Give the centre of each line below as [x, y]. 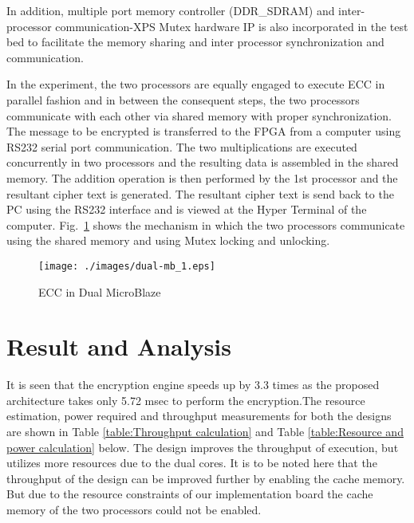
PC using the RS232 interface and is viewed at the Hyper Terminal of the [187, 209]
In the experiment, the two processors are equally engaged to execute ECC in [196, 84]
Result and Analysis [119, 346]
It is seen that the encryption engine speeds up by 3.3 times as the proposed [193, 385]
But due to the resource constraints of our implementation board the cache [190, 494]
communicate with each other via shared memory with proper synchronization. [199, 115]
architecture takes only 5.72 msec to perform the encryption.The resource [186, 400]
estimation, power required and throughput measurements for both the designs [199, 416]
